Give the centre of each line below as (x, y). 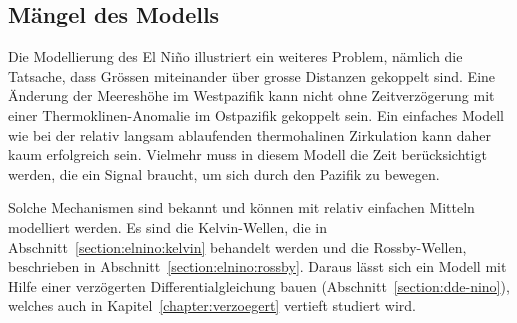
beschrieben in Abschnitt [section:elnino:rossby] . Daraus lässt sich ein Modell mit (257, 266)
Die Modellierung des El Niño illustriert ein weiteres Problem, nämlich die (235, 56)
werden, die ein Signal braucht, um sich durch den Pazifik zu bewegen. (224, 173)
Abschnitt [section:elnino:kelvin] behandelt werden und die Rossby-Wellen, (237, 246)
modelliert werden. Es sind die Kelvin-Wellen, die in (167, 226)
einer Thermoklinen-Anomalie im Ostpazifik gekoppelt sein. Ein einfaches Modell (256, 114)
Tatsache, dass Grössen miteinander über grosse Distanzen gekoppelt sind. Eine (252, 75)
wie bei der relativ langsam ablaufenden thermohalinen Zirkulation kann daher (249, 134)
